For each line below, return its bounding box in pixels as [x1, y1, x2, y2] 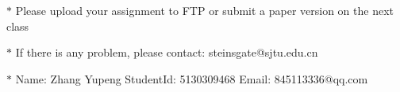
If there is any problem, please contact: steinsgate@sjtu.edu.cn [15, 44, 318, 61]
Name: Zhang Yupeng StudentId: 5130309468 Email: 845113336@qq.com [15, 70, 368, 86]
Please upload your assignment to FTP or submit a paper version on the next [15, 2, 394, 18]
